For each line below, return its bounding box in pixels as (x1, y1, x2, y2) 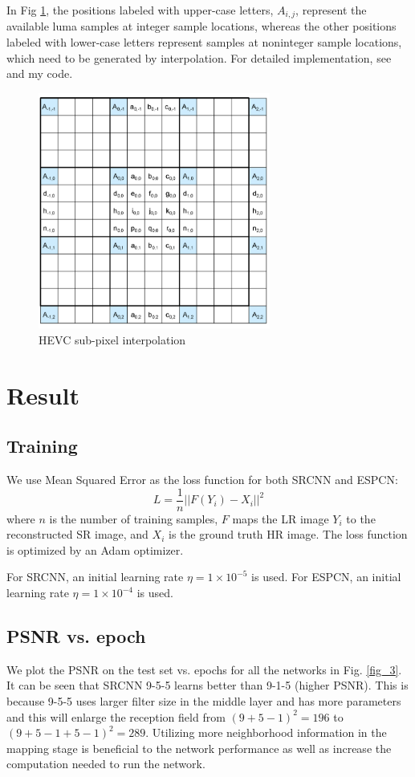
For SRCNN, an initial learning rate (6, 568, 184, 585)
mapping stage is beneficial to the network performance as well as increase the (6, 739, 392, 756)
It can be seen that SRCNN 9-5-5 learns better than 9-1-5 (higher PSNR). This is (6, 677, 409, 694)
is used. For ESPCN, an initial (251, 568, 401, 585)
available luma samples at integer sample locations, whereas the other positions (6, 18, 397, 35)
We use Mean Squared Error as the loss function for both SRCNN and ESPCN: (6, 471, 398, 487)
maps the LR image (232, 510, 329, 527)
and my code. (6, 65, 73, 82)
